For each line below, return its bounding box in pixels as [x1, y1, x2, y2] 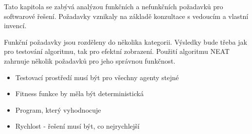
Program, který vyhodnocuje [15, 104, 101, 115]
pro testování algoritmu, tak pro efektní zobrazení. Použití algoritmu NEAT [4, 46, 230, 56]
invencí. [4, 20, 27, 31]
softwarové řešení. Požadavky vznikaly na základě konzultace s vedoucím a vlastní [4, 11, 249, 21]
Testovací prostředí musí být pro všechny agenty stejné [15, 72, 179, 82]
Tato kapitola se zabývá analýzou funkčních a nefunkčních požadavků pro [4, 1, 223, 11]
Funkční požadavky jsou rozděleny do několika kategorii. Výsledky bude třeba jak [4, 36, 247, 47]
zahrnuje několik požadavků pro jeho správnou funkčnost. [4, 55, 176, 66]
